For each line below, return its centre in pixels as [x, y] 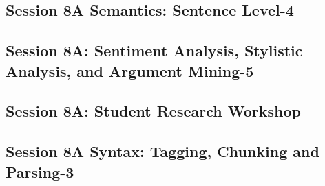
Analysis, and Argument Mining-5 [130, 70]
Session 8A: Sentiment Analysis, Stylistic [154, 50]
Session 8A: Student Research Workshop [153, 111]
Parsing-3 [40, 171]
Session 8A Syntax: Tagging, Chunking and [162, 151]
